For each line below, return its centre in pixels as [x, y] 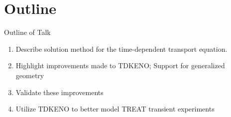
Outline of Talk [27, 32]
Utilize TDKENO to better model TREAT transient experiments [115, 109]
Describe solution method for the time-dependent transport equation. [121, 49]
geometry [30, 75]
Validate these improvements [59, 92]
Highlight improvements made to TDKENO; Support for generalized [120, 65]
